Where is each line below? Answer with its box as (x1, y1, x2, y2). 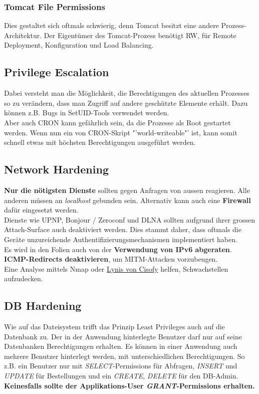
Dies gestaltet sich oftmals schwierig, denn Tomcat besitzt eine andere (4, 20, 219, 31)
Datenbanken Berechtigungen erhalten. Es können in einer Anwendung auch (4, 341, 237, 351)
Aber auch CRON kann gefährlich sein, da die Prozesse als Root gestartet (4, 117, 231, 127)
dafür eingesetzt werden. (4, 205, 79, 215)
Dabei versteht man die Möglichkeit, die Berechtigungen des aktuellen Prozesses (4, 88, 249, 98)
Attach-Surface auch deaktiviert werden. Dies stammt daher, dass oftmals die (4, 224, 241, 235)
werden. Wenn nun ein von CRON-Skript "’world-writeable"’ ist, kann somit (4, 127, 237, 137)
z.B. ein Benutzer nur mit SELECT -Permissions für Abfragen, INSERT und (4, 360, 237, 371)
